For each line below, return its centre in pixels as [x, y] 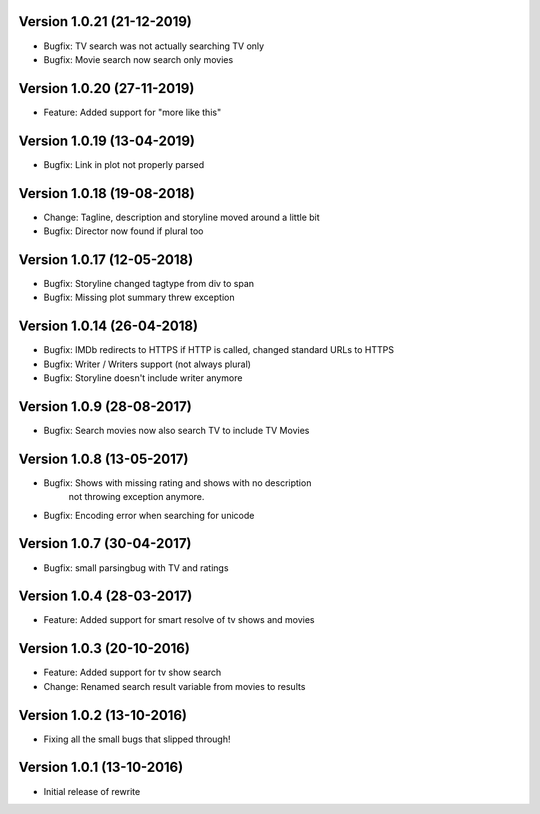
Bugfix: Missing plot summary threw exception [139, 297]
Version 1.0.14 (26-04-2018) [108, 326]
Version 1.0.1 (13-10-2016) [101, 767]
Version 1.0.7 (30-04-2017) [105, 543]
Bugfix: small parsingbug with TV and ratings [136, 567]
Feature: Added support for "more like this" [132, 112]
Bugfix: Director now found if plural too [123, 231]
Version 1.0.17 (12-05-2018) [106, 259]
